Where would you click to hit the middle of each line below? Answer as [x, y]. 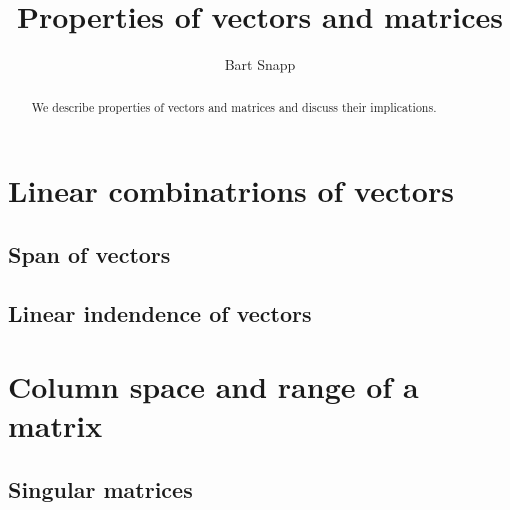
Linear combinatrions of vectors [231, 190]
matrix [55, 425]
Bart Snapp [260, 64]
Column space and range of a [213, 386]
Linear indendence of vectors [160, 312]
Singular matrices [100, 488]
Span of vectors [89, 253]
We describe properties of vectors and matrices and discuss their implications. [234, 106]
